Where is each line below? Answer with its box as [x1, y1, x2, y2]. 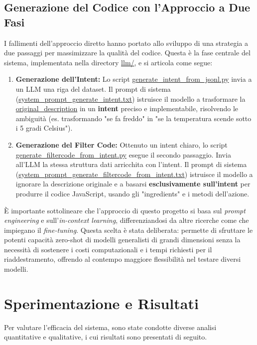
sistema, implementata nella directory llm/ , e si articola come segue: [4, 57, 213, 67]
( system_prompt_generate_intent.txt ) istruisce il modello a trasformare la [15, 93, 246, 104]
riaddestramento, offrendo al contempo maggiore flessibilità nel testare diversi [4, 254, 241, 264]
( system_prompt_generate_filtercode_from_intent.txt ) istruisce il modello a [15, 169, 253, 179]
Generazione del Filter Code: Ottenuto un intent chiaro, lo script [15, 139, 228, 150]
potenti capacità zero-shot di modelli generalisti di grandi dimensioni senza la [4, 234, 241, 245]
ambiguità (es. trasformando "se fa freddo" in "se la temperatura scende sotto [15, 113, 252, 123]
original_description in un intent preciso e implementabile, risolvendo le [15, 103, 239, 114]
